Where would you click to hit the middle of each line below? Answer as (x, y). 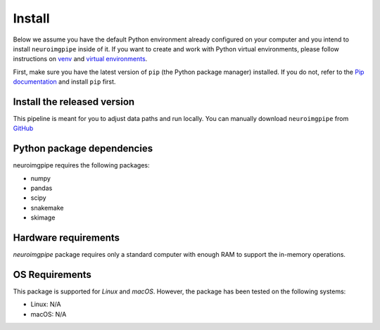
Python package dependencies (83, 149)
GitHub (23, 128)
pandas (42, 188)
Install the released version (74, 102)
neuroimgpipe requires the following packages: (81, 165)
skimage (43, 217)
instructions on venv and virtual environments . (80, 59)
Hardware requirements (66, 238)
